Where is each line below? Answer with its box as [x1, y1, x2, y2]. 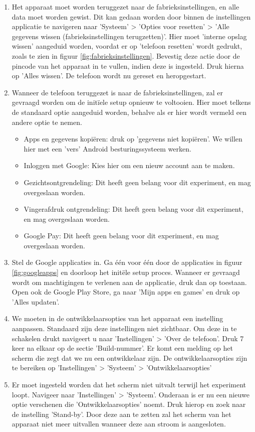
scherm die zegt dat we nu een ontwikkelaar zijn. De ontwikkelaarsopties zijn [12, 352, 247, 363]
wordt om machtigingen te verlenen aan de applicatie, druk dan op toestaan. [12, 276, 247, 287]
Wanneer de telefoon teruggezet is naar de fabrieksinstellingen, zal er [12, 87, 223, 97]
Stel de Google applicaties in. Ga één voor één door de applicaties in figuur [12, 257, 242, 267]
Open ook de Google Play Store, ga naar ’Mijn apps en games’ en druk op [12, 286, 240, 297]
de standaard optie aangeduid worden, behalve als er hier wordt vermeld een [12, 106, 247, 117]
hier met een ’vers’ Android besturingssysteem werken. [24, 143, 191, 154]
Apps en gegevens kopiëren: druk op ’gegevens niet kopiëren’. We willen [24, 133, 242, 144]
